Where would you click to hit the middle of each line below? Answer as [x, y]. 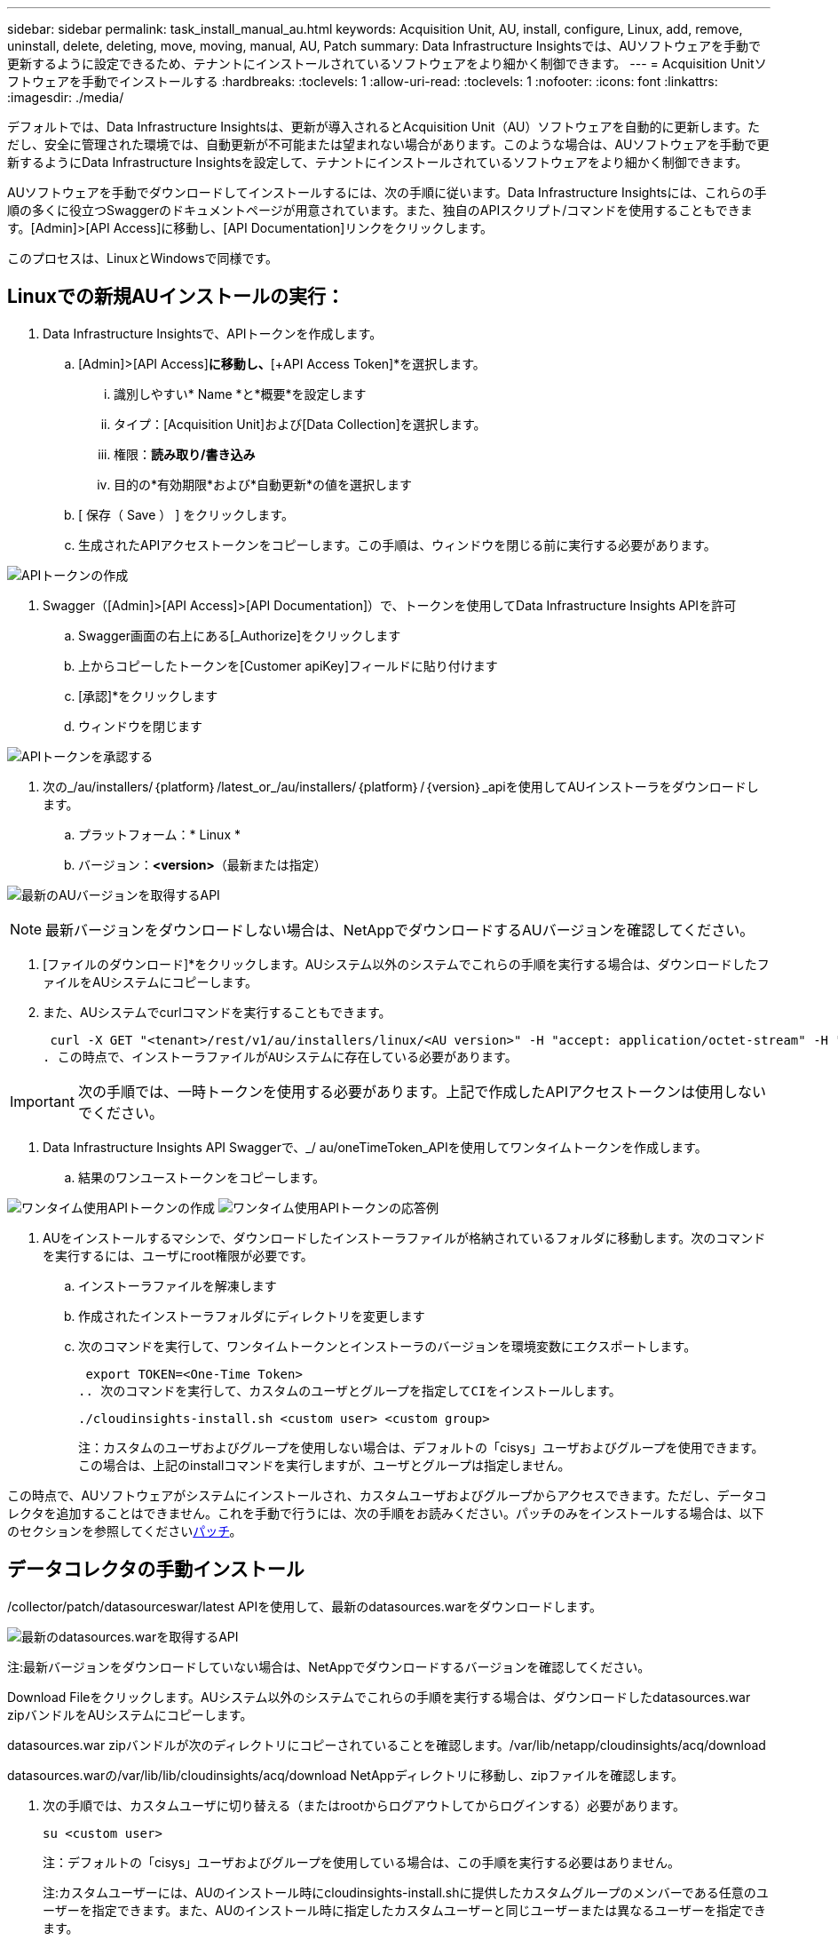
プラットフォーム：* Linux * [159, 834]
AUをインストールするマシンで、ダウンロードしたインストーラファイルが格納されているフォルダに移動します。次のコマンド [404, 1237]
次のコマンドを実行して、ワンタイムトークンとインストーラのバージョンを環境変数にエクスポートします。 [387, 1346]
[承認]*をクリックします [148, 696]
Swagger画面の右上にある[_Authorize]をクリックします [240, 635]
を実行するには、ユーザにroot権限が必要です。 [178, 1255]
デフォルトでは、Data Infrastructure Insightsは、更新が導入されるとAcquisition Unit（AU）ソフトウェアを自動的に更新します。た [384, 127]
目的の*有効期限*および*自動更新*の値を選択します [263, 484]
